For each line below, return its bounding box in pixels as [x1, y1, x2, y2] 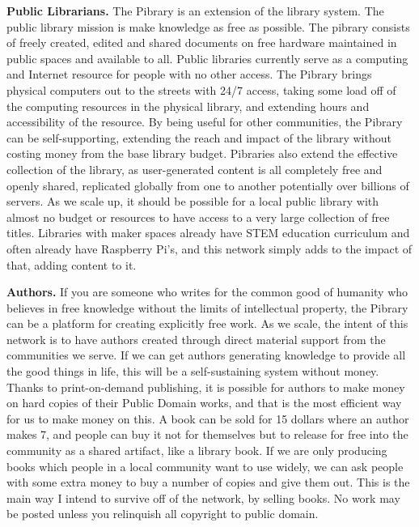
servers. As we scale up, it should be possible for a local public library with [6, 193, 379, 210]
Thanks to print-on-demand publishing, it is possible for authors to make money [6, 378, 405, 395]
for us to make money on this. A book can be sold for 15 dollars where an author [6, 410, 409, 427]
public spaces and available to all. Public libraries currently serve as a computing [6, 49, 408, 66]
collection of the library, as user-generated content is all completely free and [6, 160, 383, 177]
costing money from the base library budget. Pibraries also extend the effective [6, 145, 398, 162]
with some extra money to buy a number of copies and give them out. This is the [6, 474, 410, 491]
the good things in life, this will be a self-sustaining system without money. [6, 363, 379, 380]
